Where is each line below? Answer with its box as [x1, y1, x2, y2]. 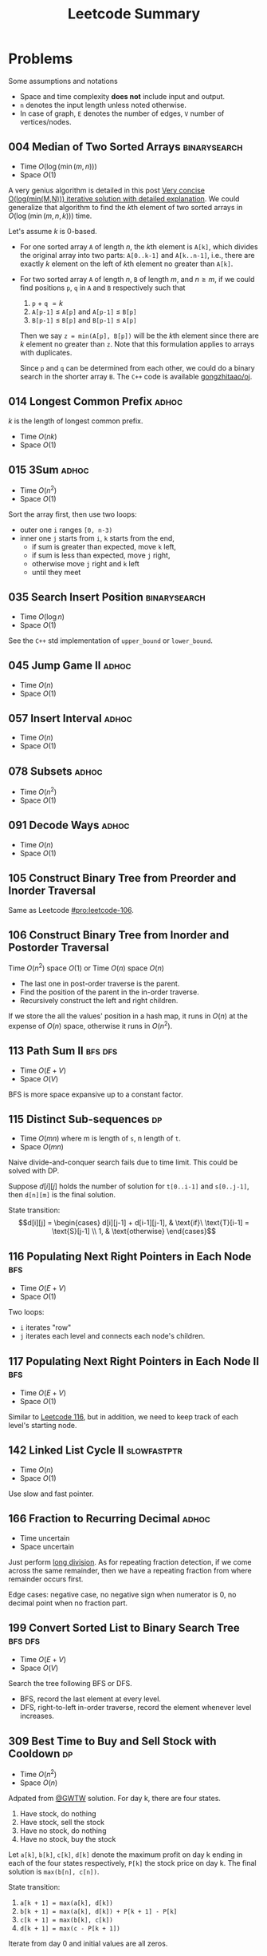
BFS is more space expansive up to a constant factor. [8, 1089, 183, 1099]
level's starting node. [8, 1420, 77, 1430]
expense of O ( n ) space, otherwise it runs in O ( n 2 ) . [8, 1020, 173, 1030]
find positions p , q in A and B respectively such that [19, 283, 186, 292]
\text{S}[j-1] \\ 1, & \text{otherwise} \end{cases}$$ [51, 1227, 217, 1236]
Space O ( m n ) [19, 1142, 64, 1152]
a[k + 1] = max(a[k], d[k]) [19, 1898, 113, 1907]
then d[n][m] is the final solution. [8, 1190, 116, 1200]
